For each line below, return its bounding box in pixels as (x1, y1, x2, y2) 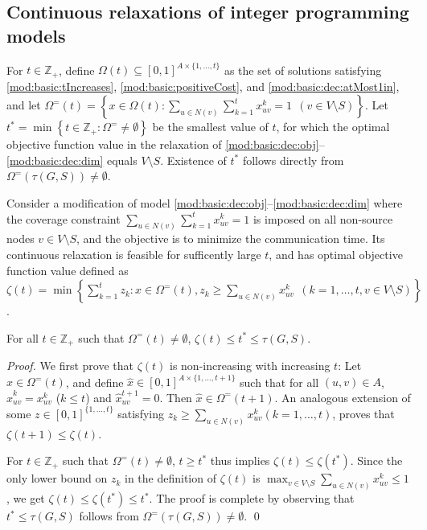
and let (6, 97, 41, 113)
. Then (159, 388, 192, 405)
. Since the (350, 452, 403, 469)
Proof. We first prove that (6, 357, 133, 374)
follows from (79, 507, 139, 524)
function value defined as (6, 261, 129, 278)
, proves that (332, 405, 395, 421)
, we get (6, 490, 45, 507)
